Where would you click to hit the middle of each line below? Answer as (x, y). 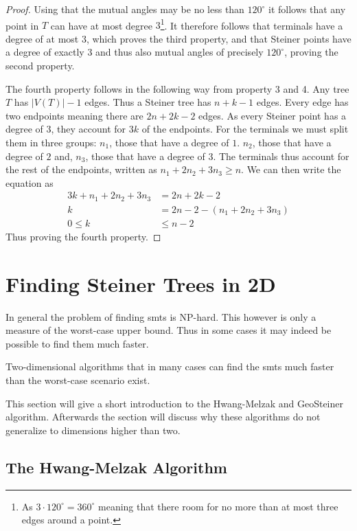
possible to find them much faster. (77, 343)
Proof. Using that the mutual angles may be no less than (125, 9)
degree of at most (42, 38)
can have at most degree (102, 25)
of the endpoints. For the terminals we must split (245, 129)
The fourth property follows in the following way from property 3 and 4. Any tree (177, 88)
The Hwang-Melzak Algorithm (116, 467)
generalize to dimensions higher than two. (93, 430)
